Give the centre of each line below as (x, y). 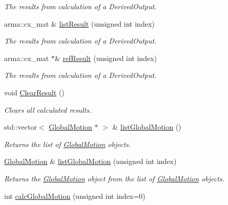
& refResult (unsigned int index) (106, 58)
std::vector (20, 127)
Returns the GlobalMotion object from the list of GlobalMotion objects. (114, 178)
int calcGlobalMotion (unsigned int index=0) (75, 196)
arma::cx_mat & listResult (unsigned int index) (79, 23)
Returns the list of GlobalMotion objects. (68, 144)
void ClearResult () (34, 92)
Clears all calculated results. (48, 109)
